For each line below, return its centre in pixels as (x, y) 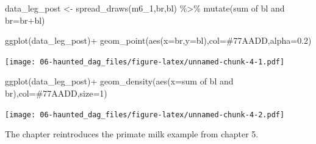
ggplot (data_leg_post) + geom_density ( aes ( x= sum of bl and (119, 81)
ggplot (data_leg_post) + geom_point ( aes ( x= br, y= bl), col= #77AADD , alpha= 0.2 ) (158, 40)
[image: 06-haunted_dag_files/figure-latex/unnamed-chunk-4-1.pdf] (145, 62)
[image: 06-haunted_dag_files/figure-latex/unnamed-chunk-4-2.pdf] (145, 115)
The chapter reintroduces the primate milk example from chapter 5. (132, 134)
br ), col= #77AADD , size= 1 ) (56, 93)
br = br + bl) (25, 20)
